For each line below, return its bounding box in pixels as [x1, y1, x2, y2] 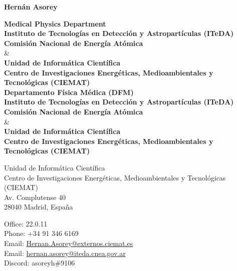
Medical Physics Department [4, 18, 106, 28]
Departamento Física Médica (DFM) [4, 86, 134, 97]
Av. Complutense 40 [4, 191, 66, 202]
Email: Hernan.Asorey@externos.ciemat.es [4, 238, 133, 248]
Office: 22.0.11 [4, 218, 48, 228]
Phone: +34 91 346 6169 [4, 228, 79, 238]
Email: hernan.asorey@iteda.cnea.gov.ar [4, 247, 126, 258]
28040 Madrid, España [4, 201, 73, 212]
